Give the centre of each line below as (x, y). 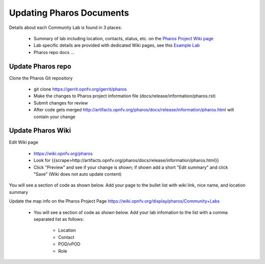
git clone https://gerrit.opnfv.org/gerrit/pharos (80, 89)
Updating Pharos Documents (69, 13)
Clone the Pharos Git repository (41, 78)
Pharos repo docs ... (54, 52)
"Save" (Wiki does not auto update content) (78, 174)
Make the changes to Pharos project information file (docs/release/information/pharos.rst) (125, 96)
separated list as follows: (59, 219)
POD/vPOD (69, 244)
